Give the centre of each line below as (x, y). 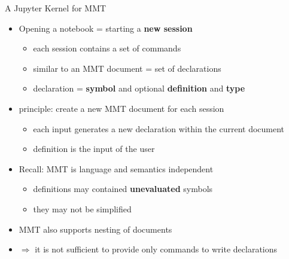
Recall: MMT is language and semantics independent (116, 168)
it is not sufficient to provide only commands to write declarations (156, 249)
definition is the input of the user (94, 149)
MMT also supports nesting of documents (95, 229)
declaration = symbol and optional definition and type (139, 88)
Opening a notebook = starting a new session (106, 28)
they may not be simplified (82, 208)
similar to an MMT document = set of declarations (127, 68)
